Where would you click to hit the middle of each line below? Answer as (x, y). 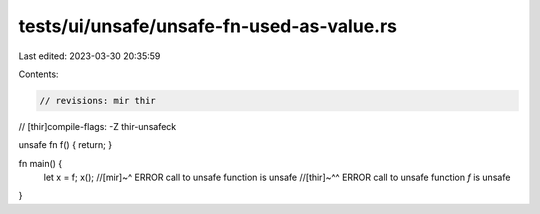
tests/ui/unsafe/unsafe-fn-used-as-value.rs (207, 26)
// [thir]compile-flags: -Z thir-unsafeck (97, 126)
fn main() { (40, 163)
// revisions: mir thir (98, 100)
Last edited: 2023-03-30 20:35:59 (89, 56)
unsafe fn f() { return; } (65, 145)
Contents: (38, 74)
